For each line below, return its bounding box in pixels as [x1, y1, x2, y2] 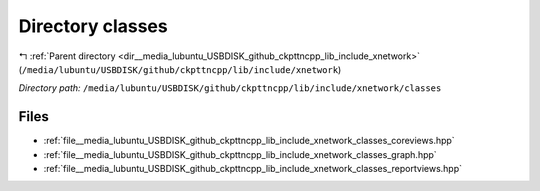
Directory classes [18, 15, 169, 37]
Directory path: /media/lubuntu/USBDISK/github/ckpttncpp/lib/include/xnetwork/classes [18, 82, 442, 94]
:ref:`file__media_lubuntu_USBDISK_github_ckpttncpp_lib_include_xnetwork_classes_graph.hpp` [43, 148, 437, 160]
